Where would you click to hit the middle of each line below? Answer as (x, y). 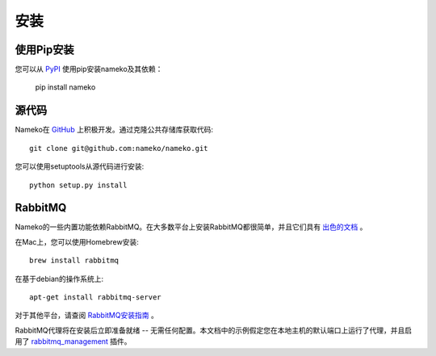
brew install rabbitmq (74, 261)
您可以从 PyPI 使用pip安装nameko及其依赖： (89, 69)
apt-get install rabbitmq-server (95, 297)
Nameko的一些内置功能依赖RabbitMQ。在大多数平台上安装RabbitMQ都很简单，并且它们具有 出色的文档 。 (191, 227)
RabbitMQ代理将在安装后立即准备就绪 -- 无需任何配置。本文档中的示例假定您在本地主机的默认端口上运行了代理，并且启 (214, 330)
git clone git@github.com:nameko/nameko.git (119, 148)
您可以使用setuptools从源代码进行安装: (80, 166)
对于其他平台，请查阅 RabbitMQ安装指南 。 (87, 316)
